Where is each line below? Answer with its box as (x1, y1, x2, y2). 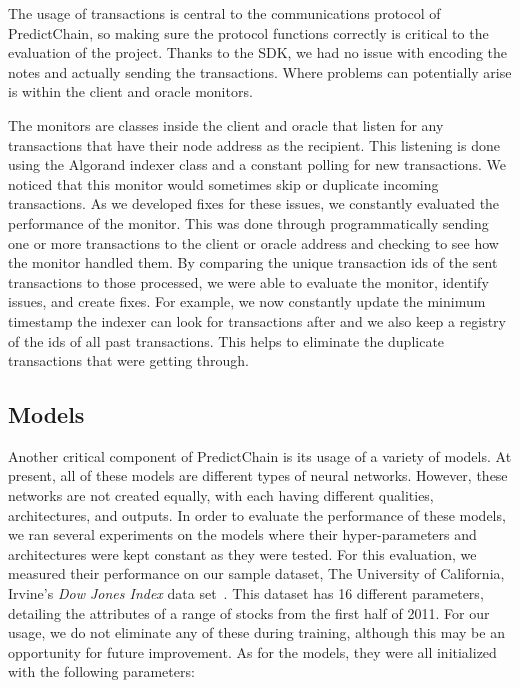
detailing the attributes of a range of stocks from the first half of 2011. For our (8, 602, 490, 623)
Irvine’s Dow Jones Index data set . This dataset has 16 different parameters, (8, 583, 484, 604)
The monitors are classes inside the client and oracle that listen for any (8, 114, 444, 135)
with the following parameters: (8, 661, 195, 682)
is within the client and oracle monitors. (8, 81, 253, 102)
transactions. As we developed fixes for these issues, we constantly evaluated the (8, 193, 500, 214)
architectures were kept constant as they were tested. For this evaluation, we (8, 543, 477, 564)
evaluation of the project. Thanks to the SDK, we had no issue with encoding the (8, 42, 508, 63)
